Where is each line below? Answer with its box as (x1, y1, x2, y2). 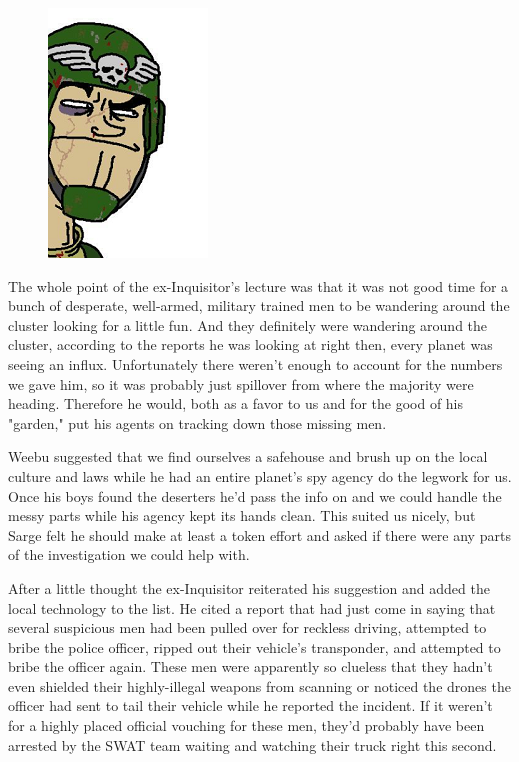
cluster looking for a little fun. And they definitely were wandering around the (8, 314, 488, 335)
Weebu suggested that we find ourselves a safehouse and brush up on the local (8, 446, 488, 467)
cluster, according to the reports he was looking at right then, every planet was (8, 334, 493, 355)
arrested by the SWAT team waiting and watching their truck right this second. (8, 734, 497, 755)
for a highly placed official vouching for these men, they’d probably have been (8, 715, 485, 736)
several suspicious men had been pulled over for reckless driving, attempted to (8, 617, 487, 638)
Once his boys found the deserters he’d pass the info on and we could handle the (8, 485, 502, 506)
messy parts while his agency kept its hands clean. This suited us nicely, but (8, 505, 476, 526)
